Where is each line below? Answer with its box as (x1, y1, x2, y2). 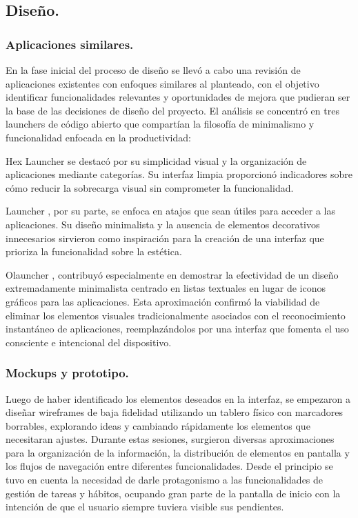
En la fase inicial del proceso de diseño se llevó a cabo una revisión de (6, 63, 301, 77)
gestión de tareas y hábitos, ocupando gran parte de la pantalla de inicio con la (6, 486, 341, 500)
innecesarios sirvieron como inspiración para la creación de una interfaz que (6, 230, 324, 245)
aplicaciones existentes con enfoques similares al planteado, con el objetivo (6, 76, 319, 90)
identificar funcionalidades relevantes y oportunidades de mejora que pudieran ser (6, 90, 350, 104)
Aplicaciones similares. (6, 35, 134, 52)
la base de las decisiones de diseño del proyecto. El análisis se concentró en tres (6, 103, 339, 117)
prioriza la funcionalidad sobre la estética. (6, 244, 182, 259)
